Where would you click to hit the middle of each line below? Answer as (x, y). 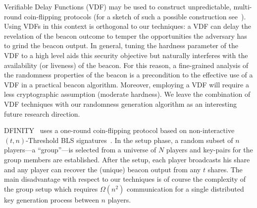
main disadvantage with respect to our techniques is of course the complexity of (125, 179)
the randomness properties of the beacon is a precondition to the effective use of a (128, 75)
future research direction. (42, 113)
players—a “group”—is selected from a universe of (80, 150)
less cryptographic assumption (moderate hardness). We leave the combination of (127, 94)
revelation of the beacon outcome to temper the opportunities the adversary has (126, 35)
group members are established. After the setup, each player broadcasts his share (127, 159)
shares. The (225, 169)
